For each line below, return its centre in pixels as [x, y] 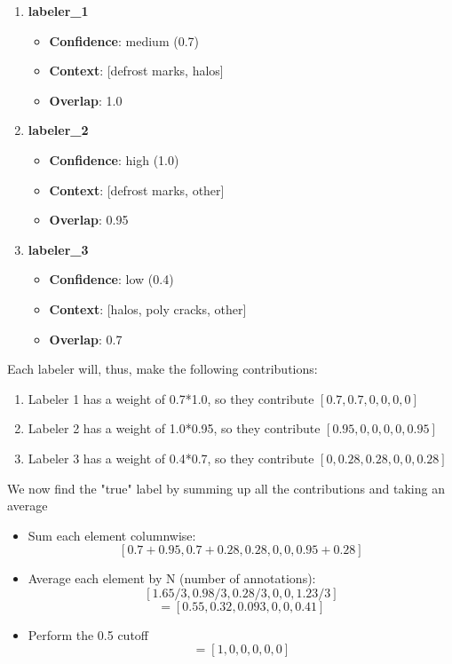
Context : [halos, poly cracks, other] [148, 308]
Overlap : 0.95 [89, 220]
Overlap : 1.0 [86, 100]
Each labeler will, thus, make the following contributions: [163, 369]
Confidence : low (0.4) [111, 279]
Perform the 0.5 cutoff [88, 634]
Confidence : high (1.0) [114, 159]
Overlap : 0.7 [86, 339]
